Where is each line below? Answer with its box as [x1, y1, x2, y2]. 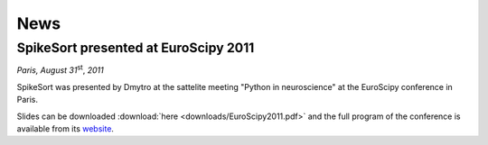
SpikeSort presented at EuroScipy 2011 [16, 40, 255, 56]
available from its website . [16, 122, 115, 134]
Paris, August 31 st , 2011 [16, 63, 104, 76]
